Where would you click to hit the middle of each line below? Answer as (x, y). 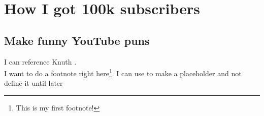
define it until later (34, 83)
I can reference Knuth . (40, 61)
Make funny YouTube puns (77, 40)
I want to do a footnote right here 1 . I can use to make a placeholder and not (123, 72)
